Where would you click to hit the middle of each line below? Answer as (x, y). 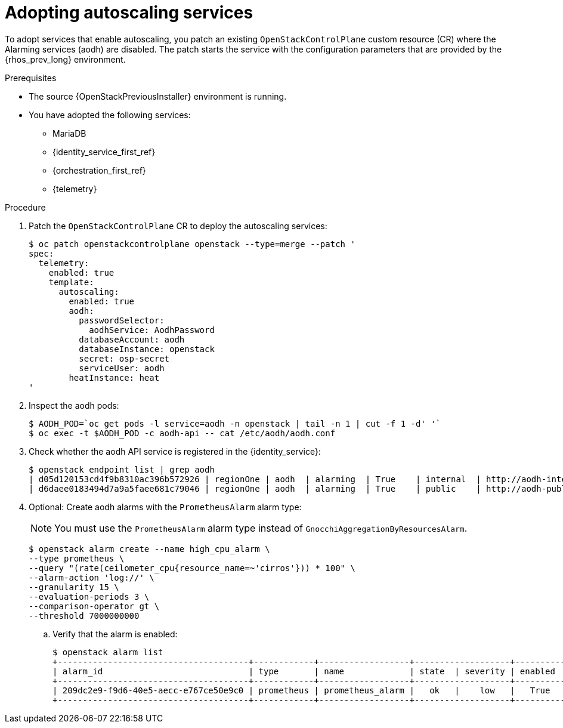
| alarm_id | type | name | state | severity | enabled (304, 671)
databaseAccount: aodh (132, 339)
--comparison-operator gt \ (94, 606)
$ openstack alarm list (108, 652)
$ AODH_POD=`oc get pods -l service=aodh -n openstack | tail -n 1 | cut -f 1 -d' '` (235, 423)
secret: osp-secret (124, 358)
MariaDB (69, 133)
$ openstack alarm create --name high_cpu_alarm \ (149, 549)
